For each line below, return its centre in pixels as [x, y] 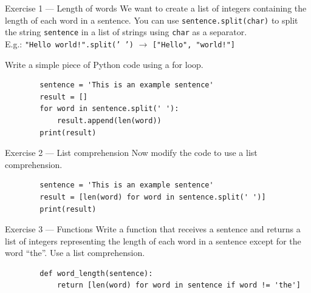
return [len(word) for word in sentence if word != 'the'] [179, 285]
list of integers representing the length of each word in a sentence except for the [153, 241]
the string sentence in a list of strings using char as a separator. [126, 32]
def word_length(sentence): [96, 273]
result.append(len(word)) [109, 120]
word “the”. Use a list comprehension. [75, 253]
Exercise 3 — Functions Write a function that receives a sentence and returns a [153, 229]
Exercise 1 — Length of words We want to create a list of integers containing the [156, 8]
